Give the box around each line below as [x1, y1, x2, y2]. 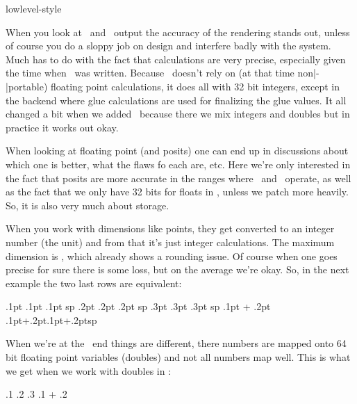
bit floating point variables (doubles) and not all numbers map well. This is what [6, 350, 351, 364]
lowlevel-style [6, 1, 62, 15]
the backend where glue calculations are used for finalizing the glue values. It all [6, 92, 347, 107]
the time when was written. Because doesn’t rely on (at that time [6, 65, 294, 80]
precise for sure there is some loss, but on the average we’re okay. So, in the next [6, 262, 349, 277]
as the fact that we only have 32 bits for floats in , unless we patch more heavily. [6, 184, 349, 199]
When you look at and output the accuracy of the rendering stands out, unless [6, 24, 350, 39]
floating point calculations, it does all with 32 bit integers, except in [51, 79, 340, 93]
